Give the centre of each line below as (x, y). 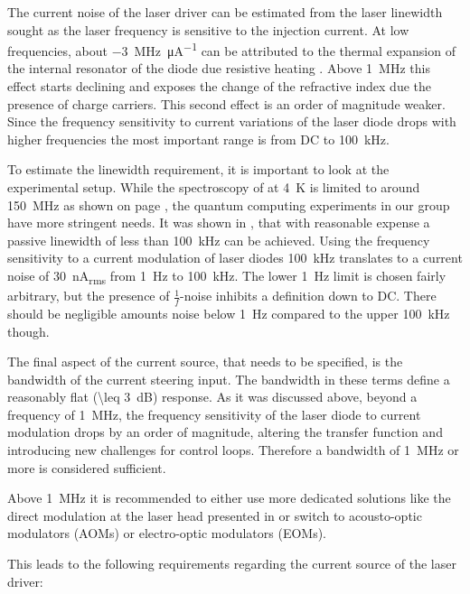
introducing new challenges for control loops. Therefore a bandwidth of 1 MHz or (233, 450)
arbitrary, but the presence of (89, 296)
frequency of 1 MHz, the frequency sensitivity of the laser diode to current (214, 414)
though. (28, 331)
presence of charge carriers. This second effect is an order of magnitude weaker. (226, 103)
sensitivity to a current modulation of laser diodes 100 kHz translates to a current (235, 258)
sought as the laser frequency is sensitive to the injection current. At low (208, 29)
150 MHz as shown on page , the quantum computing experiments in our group (229, 204)
